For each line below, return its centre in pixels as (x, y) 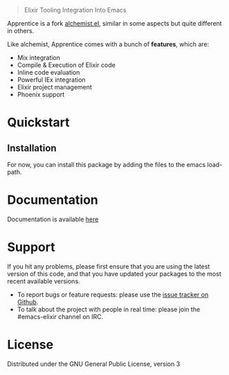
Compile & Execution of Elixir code (66, 65)
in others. (21, 31)
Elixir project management (54, 87)
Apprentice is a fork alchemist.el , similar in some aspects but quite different (115, 23)
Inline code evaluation (48, 72)
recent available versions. (44, 281)
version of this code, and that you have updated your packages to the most (114, 274)
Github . (28, 302)
